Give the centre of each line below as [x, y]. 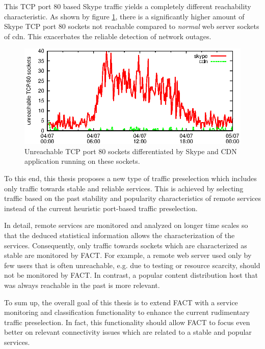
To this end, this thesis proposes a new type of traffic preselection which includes [130, 178]
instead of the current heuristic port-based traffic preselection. [101, 208]
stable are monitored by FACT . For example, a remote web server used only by [128, 255]
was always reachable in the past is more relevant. [82, 285]
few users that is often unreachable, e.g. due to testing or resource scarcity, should [132, 265]
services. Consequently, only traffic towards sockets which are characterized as [126, 245]
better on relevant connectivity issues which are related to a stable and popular [128, 332]
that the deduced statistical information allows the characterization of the [120, 235]
